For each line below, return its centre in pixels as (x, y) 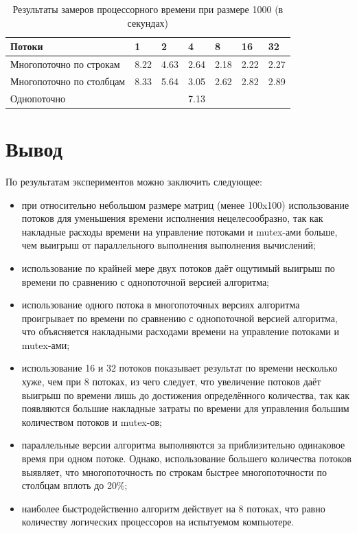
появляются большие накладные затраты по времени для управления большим (185, 408)
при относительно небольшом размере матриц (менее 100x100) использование (185, 204)
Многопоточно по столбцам (68, 81)
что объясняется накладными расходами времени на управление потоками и (180, 331)
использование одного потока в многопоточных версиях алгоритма (161, 305)
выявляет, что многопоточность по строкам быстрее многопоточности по (174, 472)
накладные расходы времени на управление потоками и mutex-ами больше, (180, 231)
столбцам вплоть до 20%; (74, 485)
